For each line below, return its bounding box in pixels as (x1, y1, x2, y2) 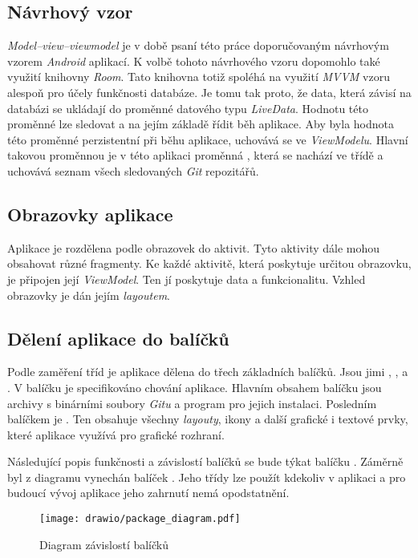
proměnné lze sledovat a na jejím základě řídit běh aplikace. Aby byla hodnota (7, 115, 395, 132)
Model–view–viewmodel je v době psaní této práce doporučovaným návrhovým (7, 37, 389, 54)
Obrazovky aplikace (7, 201, 173, 226)
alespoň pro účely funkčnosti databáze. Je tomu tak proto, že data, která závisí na (7, 83, 412, 100)
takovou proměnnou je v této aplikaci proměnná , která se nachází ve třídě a (7, 147, 384, 164)
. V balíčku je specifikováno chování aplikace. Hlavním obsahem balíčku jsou (7, 378, 382, 395)
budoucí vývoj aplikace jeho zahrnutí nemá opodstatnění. (7, 484, 290, 501)
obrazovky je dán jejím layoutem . (7, 286, 170, 303)
